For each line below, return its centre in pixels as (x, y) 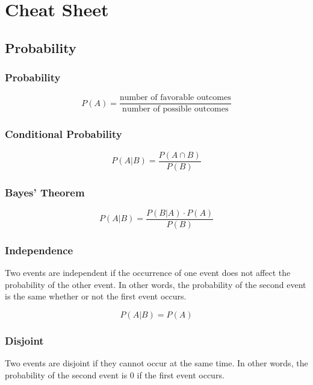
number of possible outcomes (175, 109)
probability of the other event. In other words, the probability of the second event (156, 284)
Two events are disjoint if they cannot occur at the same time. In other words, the (156, 363)
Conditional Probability (64, 134)
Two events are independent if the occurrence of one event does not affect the (148, 273)
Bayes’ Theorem (45, 192)
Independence (39, 250)
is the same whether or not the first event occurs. (96, 296)
